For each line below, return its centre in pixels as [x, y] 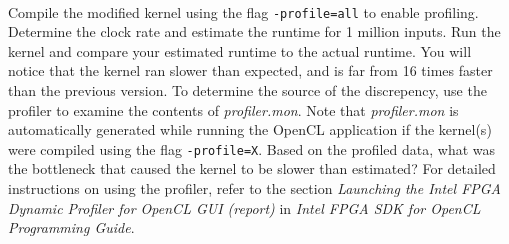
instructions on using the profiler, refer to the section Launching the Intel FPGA [255, 188]
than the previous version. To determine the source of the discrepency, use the [247, 90]
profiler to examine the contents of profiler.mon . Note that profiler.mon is [233, 109]
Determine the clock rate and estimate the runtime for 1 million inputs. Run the [254, 31]
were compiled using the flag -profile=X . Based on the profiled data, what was [252, 148]
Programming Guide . [71, 227]
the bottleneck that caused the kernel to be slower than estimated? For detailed [252, 168]
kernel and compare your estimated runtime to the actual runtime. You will [240, 50]
